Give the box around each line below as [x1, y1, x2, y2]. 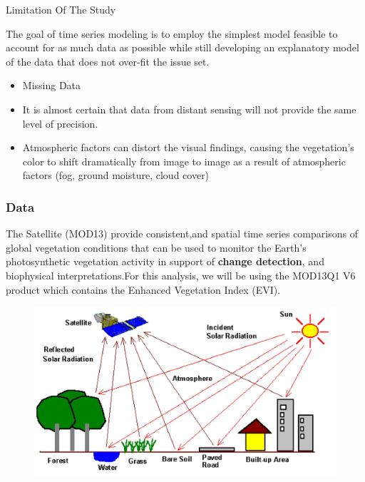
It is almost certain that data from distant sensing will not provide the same [22, 101, 356, 116]
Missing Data [22, 78, 81, 93]
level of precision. [22, 116, 98, 130]
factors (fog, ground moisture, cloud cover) [22, 168, 210, 183]
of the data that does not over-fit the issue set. [6, 53, 210, 68]
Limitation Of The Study [6, 2, 116, 16]
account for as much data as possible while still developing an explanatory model [6, 40, 359, 55]
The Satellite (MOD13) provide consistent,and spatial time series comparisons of [6, 226, 358, 241]
